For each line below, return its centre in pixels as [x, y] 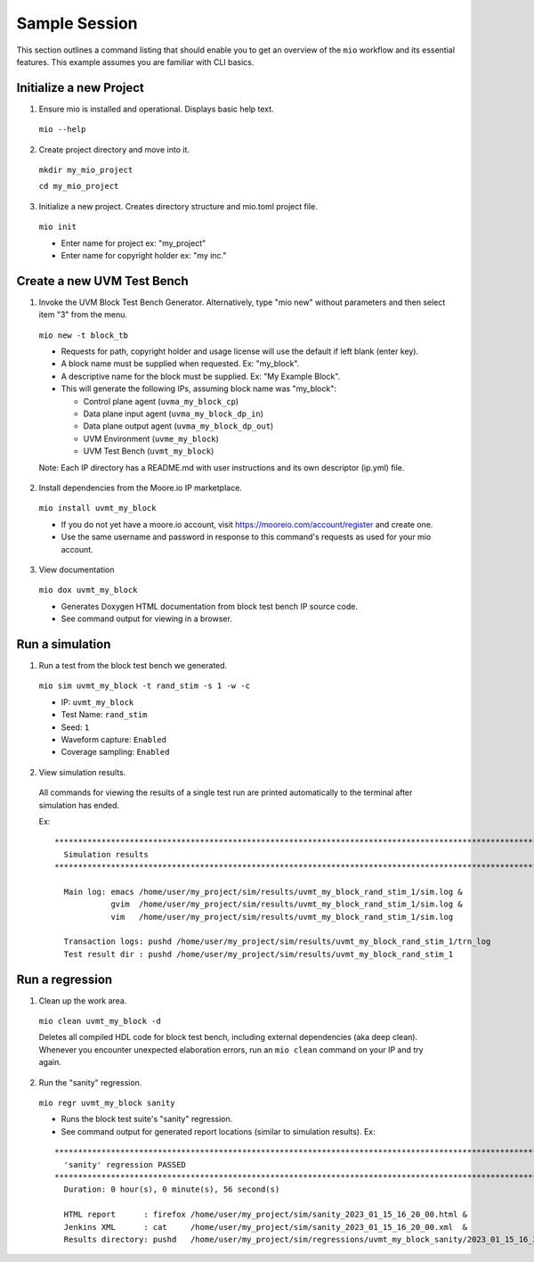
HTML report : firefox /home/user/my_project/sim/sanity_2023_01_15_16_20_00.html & [265, 1215]
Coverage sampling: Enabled [115, 752]
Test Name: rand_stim [104, 715]
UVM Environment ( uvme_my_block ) [151, 438]
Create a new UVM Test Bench [102, 281]
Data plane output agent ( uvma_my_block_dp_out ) [178, 426]
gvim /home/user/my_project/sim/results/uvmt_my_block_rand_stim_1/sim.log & [287, 904]
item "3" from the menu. [83, 315]
